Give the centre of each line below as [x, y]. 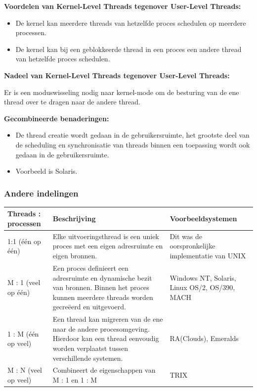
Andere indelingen [41, 193]
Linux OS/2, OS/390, [202, 287]
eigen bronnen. [75, 256]
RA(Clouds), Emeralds [204, 338]
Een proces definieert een [90, 268]
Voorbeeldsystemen [203, 219]
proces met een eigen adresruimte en [108, 246]
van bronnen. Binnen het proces [101, 287]
